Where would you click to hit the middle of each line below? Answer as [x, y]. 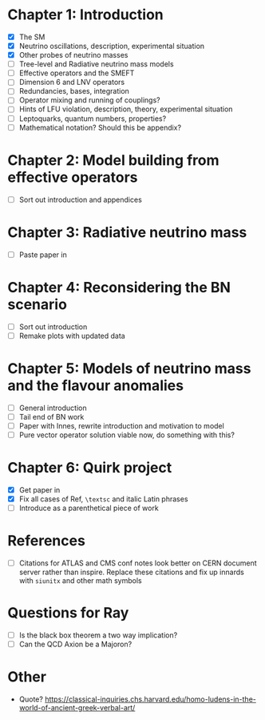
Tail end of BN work [51, 416]
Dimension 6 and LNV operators [72, 82]
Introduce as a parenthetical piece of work [89, 508]
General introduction [53, 408]
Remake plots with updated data [72, 336]
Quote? [31, 699]
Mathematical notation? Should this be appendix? [100, 127]
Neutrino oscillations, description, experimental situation [112, 46]
